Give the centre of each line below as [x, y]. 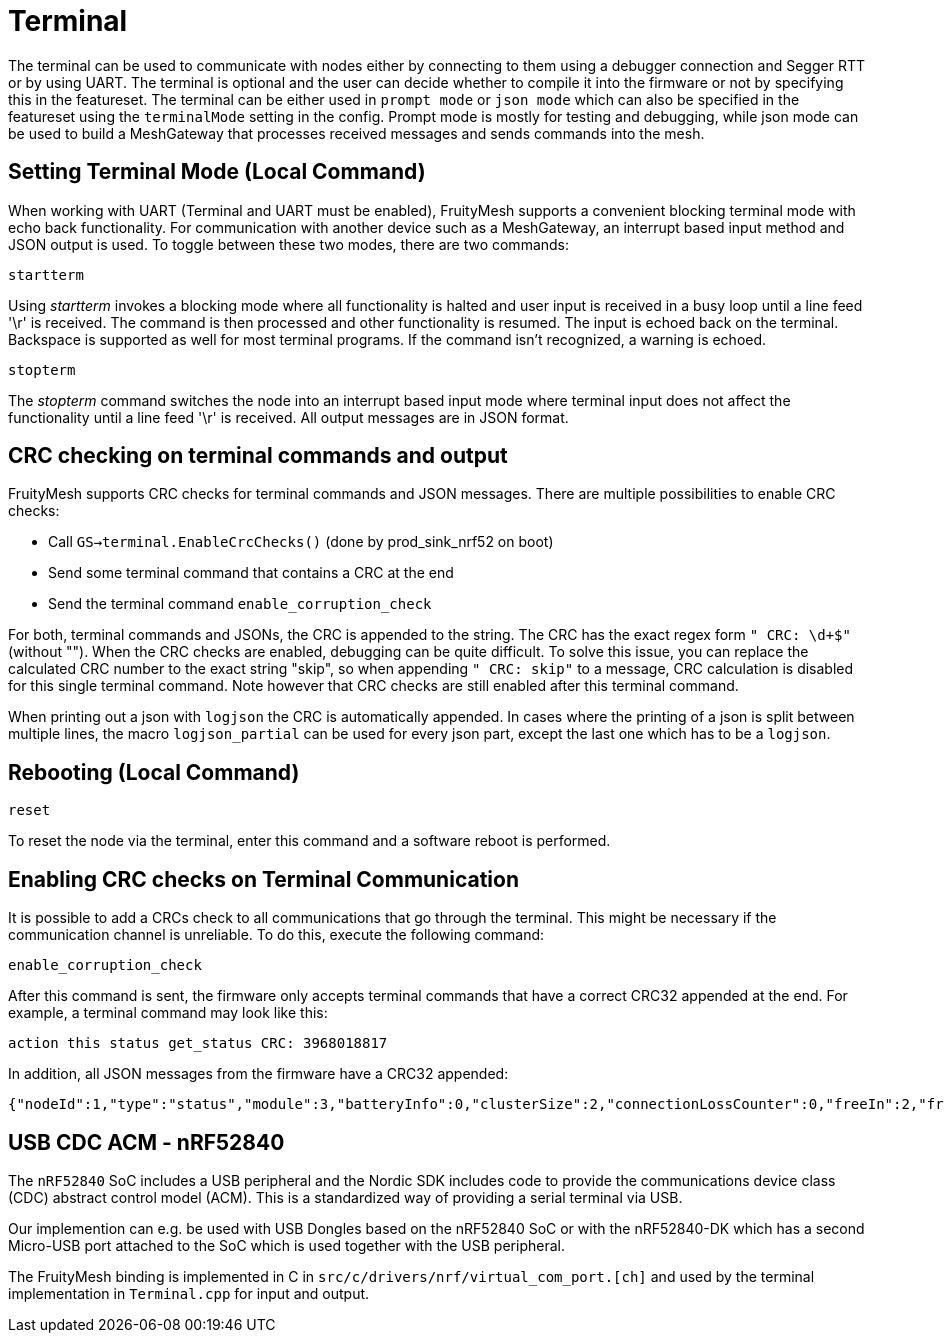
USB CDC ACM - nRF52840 [146, 1142]
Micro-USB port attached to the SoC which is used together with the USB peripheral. [286, 1245]
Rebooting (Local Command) [154, 772]
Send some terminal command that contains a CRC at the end [251, 573]
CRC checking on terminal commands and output [258, 456]
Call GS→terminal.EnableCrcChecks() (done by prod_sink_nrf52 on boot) [301, 542]
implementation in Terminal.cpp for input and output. [189, 1293]
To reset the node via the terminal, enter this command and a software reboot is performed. [309, 841]
